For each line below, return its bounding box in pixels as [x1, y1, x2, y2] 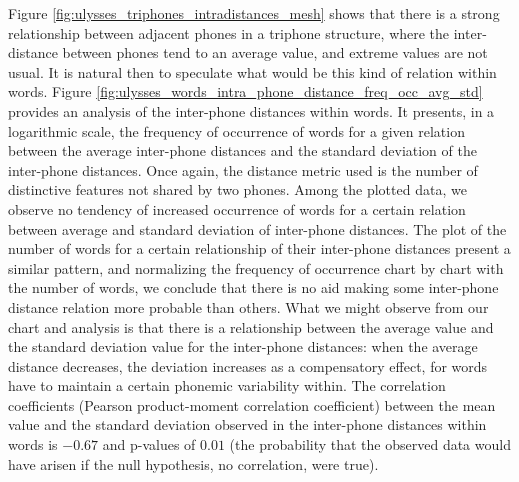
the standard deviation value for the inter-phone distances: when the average [8, 336, 478, 357]
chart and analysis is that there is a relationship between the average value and [8, 316, 494, 337]
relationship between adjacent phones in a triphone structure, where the [8, 22, 450, 43]
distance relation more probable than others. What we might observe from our [8, 296, 489, 317]
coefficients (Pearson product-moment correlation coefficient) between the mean [8, 394, 496, 415]
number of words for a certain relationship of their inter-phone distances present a [8, 238, 511, 259]
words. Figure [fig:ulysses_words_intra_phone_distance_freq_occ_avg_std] [8, 81, 483, 102]
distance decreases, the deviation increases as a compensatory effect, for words [8, 355, 488, 376]
